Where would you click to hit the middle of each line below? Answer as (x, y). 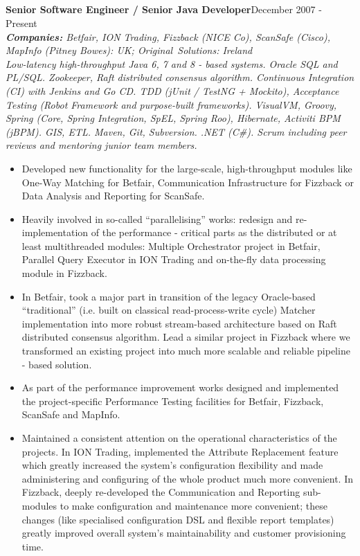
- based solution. (57, 364)
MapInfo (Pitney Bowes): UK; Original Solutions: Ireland (129, 50)
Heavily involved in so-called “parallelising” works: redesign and (157, 218)
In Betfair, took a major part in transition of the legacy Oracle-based (169, 296)
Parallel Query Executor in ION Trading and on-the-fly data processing (174, 259)
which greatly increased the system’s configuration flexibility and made (172, 465)
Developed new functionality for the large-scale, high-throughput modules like (187, 168)
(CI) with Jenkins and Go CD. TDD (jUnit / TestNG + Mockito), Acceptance (172, 90)
